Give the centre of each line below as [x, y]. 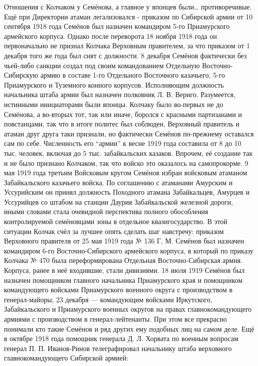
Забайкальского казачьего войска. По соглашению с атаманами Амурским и [118, 182]
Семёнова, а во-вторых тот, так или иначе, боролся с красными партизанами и [123, 114]
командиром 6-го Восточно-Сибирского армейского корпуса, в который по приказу [129, 250]
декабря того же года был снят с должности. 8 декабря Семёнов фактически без [126, 55]
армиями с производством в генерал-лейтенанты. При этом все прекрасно [116, 319]
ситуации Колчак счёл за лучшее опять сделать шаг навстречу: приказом [114, 231]
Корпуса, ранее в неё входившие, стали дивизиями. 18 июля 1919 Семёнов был [125, 270]
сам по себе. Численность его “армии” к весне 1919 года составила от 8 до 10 [123, 143]
